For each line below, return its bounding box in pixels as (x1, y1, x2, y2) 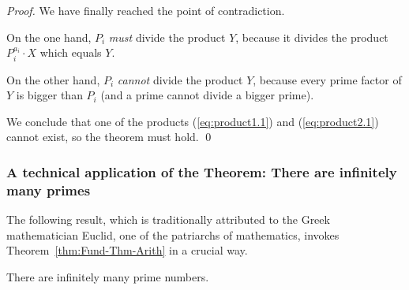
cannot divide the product (117, 71, 243, 87)
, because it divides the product (235, 28, 388, 45)
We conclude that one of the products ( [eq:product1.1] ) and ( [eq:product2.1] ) (6, 113, 379, 129)
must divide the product (108, 28, 226, 45)
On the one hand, (6, 28, 92, 45)
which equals (39, 44, 102, 61)
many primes (6, 180, 91, 199)
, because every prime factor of (253, 71, 402, 87)
